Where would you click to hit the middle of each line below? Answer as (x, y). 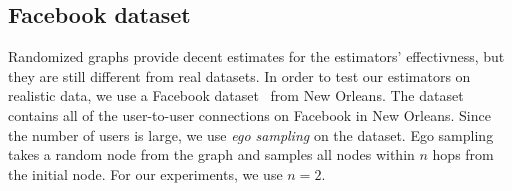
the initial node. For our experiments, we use (145, 173)
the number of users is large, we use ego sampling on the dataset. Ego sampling (251, 134)
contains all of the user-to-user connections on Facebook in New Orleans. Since (249, 114)
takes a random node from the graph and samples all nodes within (211, 154)
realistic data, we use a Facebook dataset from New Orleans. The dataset (236, 95)
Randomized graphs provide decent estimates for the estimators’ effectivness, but (256, 56)
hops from (463, 154)
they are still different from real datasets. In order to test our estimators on (239, 75)
